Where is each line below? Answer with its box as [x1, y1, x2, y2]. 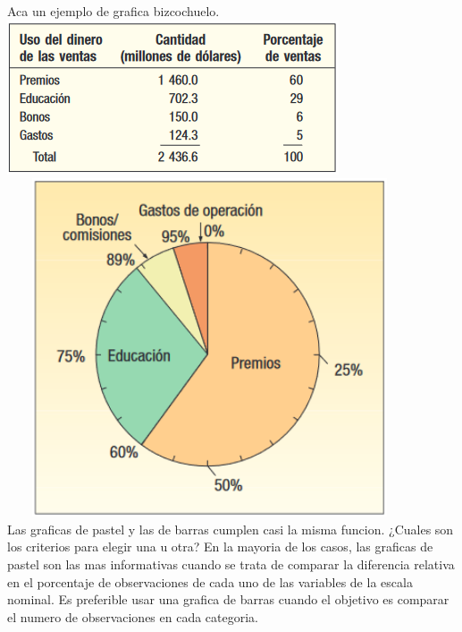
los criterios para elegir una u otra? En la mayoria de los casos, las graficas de [7, 537, 433, 556]
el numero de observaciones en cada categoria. [7, 607, 259, 626]
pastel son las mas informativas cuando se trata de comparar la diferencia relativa [7, 554, 455, 573]
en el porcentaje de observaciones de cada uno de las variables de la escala [7, 572, 413, 591]
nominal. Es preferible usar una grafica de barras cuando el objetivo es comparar [7, 590, 449, 609]
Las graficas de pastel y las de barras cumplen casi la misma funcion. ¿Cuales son [7, 519, 454, 538]
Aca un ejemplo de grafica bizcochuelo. [7, 2, 220, 20]
